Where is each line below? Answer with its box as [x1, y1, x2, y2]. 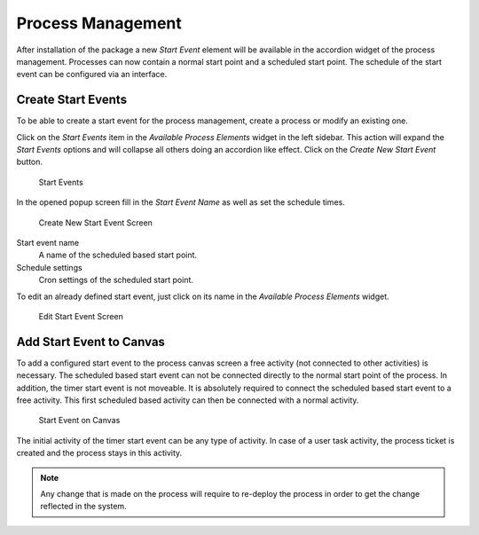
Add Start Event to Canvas [16, 334, 166, 350]
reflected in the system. [40, 501, 128, 512]
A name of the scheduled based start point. [38, 249, 198, 261]
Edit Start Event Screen [38, 311, 123, 321]
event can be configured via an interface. [16, 69, 168, 80]
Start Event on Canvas [38, 415, 121, 426]
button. [16, 156, 43, 168]
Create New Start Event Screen [38, 217, 153, 228]
